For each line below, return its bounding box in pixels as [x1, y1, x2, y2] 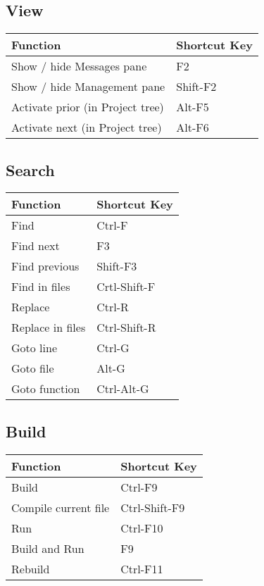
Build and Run [11, 540, 84, 556]
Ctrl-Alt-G [96, 380, 149, 397]
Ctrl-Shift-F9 [120, 499, 185, 516]
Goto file [11, 360, 54, 377]
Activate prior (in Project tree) [11, 99, 164, 116]
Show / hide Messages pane [11, 58, 147, 75]
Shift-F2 [176, 78, 217, 95]
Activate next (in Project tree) [11, 119, 162, 136]
